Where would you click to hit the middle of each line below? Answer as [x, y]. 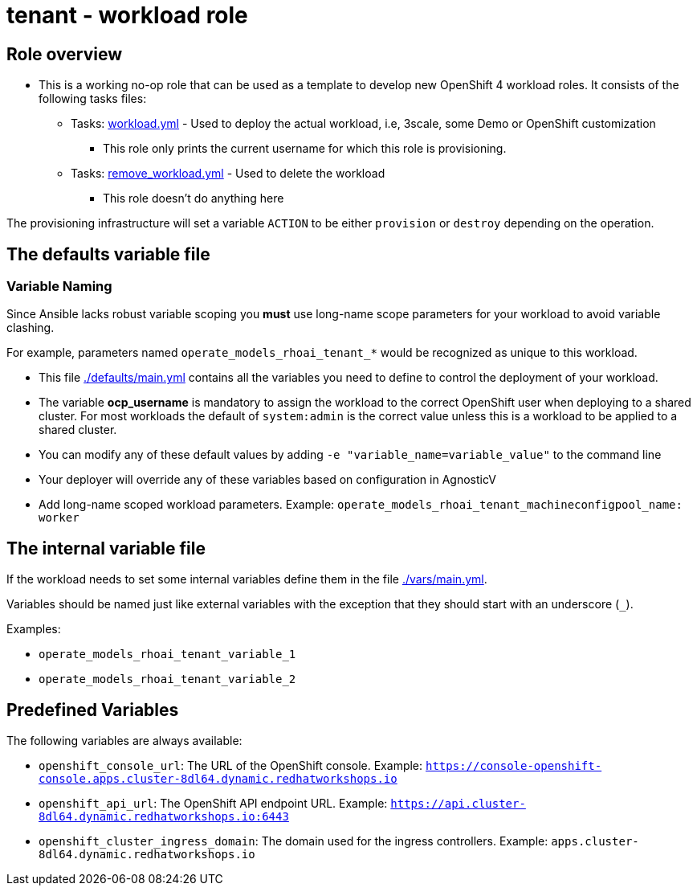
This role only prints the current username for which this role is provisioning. [305, 149]
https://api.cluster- [458, 804]
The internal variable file [106, 548]
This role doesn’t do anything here [194, 198]
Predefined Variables [93, 710]
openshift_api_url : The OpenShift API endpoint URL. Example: [213, 804]
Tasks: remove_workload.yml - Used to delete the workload [228, 174]
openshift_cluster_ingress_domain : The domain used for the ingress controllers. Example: [293, 841]
